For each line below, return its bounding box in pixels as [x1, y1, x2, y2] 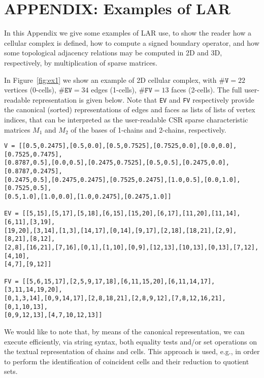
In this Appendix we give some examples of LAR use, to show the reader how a [4, 27, 251, 38]
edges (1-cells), [91, 84, 137, 95]
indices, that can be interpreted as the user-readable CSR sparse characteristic [4, 114, 248, 124]
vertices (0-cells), [4, 84, 56, 95]
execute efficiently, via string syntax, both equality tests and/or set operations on [4, 336, 257, 346]
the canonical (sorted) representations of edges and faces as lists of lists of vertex [4, 104, 255, 115]
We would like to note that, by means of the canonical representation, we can [4, 326, 245, 336]
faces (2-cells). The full [171, 84, 242, 95]
